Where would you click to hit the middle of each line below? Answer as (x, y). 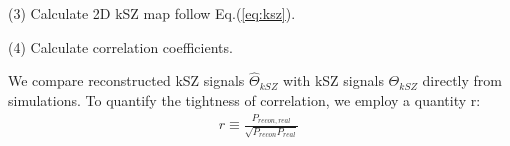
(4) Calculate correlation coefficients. (120, 46)
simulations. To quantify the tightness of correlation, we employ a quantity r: (244, 100)
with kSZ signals (333, 80)
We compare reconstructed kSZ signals (126, 80)
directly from (462, 80)
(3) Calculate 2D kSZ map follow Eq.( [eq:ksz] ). (152, 13)
